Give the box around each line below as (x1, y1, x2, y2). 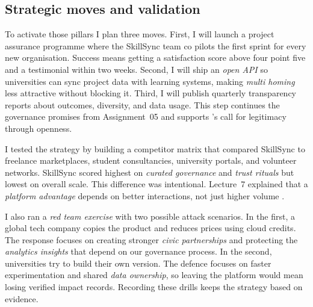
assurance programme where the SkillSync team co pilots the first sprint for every (5, 39, 306, 52)
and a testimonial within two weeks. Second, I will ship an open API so (5, 63, 268, 75)
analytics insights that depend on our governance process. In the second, (5, 245, 272, 258)
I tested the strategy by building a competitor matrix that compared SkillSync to (5, 142, 305, 155)
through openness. (5, 122, 72, 134)
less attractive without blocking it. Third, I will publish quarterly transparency (5, 87, 296, 99)
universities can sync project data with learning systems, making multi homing (5, 75, 295, 87)
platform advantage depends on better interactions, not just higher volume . (5, 189, 285, 202)
